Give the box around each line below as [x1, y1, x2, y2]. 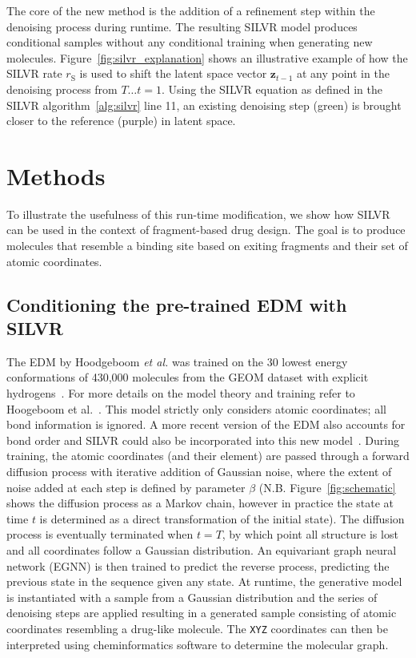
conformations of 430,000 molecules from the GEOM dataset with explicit [6, 369, 369, 386]
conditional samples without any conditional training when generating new [6, 34, 373, 50]
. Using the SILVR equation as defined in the [162, 80, 382, 97]
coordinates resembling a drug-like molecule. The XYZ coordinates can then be [6, 620, 388, 636]
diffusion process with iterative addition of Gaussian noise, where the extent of [6, 463, 392, 479]
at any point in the [296, 65, 390, 82]
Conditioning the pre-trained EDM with [6, 292, 347, 317]
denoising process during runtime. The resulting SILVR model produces [6, 18, 358, 34]
